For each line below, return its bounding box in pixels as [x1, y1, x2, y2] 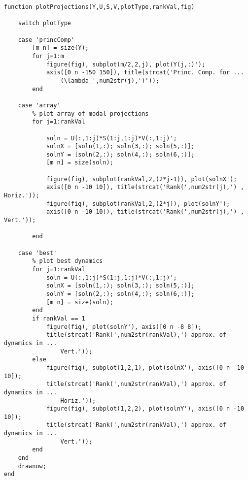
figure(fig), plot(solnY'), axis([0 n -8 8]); [46, 323, 202, 330]
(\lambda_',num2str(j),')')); [60, 77, 159, 84]
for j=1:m [32, 52, 64, 60]
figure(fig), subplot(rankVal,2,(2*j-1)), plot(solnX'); [46, 175, 237, 183]
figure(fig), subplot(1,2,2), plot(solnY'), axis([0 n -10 [46, 405, 244, 413]
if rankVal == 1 [32, 315, 85, 322]
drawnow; [18, 462, 46, 470]
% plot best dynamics [32, 257, 103, 265]
